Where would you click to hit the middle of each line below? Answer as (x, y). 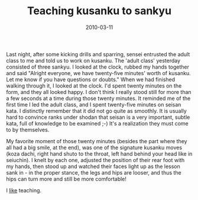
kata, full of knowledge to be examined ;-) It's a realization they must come (98, 123)
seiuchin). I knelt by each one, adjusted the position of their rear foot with (95, 160)
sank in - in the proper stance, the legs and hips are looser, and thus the (94, 172)
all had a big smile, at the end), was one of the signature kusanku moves (94, 147)
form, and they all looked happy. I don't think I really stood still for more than (99, 92)
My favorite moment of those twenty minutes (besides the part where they (97, 141)
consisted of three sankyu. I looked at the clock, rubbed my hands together (98, 67)
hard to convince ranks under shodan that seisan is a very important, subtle (98, 117)
